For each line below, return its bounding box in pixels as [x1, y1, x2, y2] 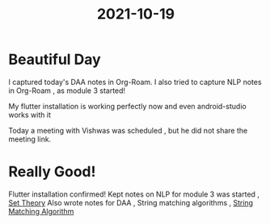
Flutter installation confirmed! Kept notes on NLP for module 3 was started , [8, 189, 260, 199]
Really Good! [8, 163, 96, 181]
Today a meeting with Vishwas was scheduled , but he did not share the [8, 125, 248, 135]
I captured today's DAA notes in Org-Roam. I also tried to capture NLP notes [8, 77, 262, 87]
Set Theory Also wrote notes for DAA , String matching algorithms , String [8, 197, 253, 207]
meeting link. [8, 134, 52, 144]
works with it [8, 110, 51, 120]
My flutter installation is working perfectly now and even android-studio [8, 101, 247, 111]
